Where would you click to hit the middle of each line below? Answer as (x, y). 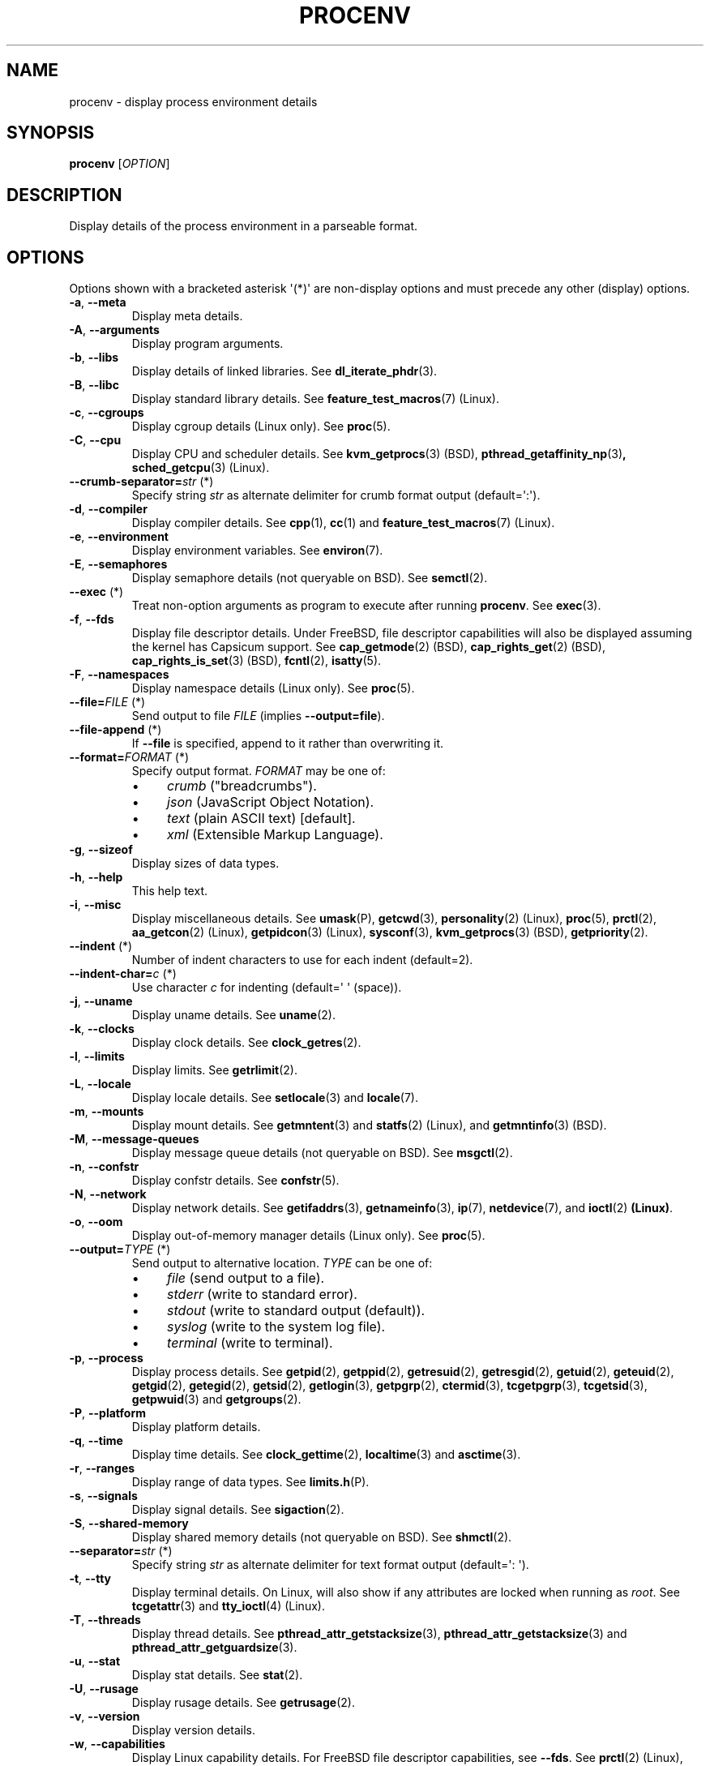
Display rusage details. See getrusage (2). (243, 1703)
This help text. (169, 891)
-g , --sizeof (101, 850)
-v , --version (105, 1717)
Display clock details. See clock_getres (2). (246, 1043)
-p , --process (106, 1358)
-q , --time (96, 1441)
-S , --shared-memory (129, 1524)
